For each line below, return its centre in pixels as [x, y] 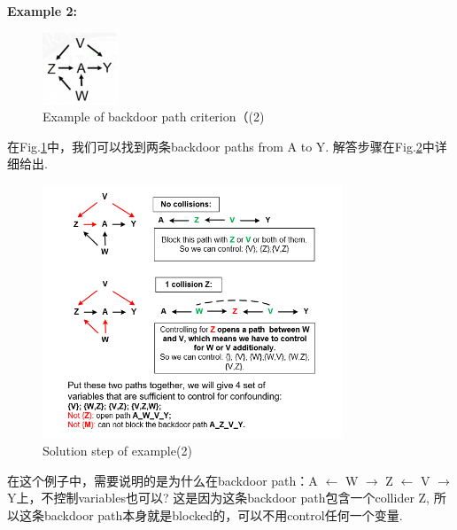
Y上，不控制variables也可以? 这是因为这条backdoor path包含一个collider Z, [218, 498]
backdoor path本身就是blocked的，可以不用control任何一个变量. [223, 514]
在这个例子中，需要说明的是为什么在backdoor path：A [163, 480]
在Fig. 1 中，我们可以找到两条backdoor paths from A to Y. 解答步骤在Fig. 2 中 [221, 146]
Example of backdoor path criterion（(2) [154, 117]
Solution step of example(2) [117, 451]
